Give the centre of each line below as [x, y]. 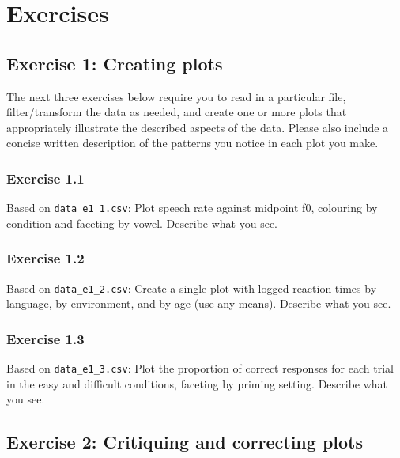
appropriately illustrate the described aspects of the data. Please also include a [198, 127]
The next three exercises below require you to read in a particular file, [176, 96]
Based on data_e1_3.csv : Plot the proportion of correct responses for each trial [200, 368]
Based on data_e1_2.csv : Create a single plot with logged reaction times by [192, 288]
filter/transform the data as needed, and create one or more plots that [177, 112]
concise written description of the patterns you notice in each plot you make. [192, 143]
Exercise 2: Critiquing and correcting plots [185, 442]
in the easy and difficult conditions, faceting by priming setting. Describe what [197, 383]
